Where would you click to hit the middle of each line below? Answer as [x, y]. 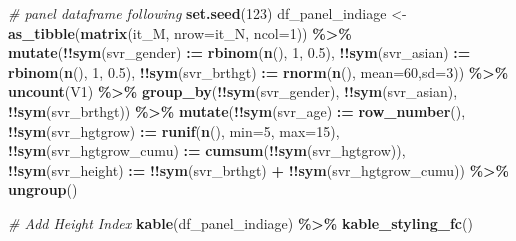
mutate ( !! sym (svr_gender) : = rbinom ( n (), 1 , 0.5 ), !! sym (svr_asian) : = [239, 52]
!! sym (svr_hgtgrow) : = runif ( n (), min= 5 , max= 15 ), [174, 130]
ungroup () [43, 189]
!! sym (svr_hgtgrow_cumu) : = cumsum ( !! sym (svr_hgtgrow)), [207, 150]
